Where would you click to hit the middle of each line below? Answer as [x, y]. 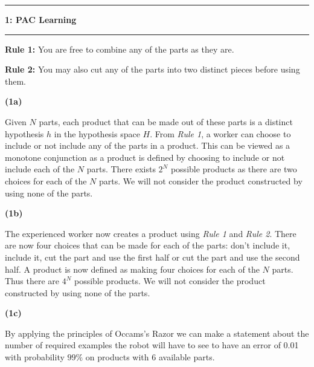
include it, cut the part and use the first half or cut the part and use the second [152, 257]
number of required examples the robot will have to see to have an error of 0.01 [152, 345]
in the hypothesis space [97, 133]
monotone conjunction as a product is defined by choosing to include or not [145, 157]
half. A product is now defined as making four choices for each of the [132, 269]
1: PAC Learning [41, 19]
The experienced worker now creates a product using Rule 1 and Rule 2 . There [151, 233]
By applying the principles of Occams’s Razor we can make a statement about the [157, 333]
